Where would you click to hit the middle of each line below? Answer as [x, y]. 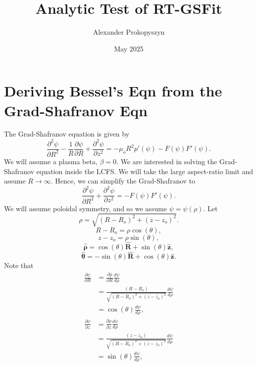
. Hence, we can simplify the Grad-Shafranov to [123, 181]
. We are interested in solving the [167, 161]
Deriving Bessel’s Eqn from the [113, 91]
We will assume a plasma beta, [51, 161]
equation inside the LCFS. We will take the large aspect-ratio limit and [145, 171]
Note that [19, 265]
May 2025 [129, 48]
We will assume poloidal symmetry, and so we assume [86, 208]
